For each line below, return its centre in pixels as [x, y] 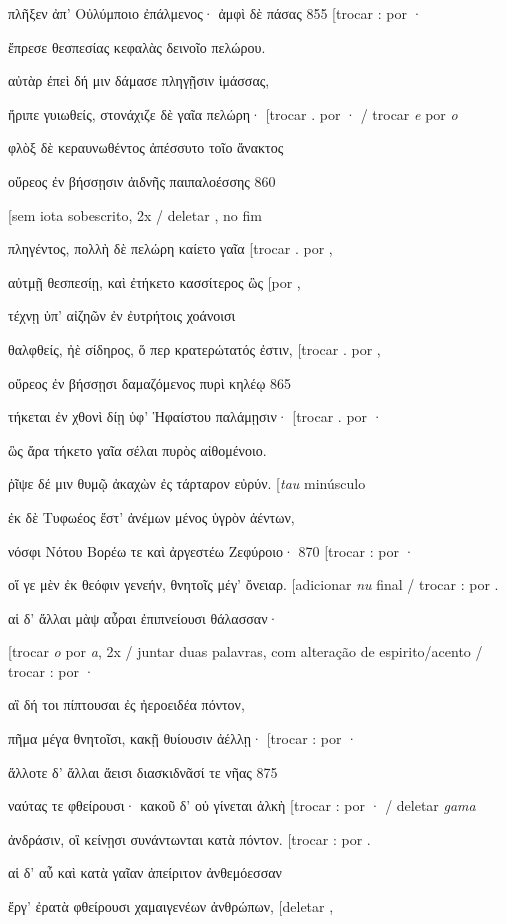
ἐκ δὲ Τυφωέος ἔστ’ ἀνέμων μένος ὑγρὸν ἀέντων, [151, 516]
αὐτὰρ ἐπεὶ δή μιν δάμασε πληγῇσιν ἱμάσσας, [139, 80]
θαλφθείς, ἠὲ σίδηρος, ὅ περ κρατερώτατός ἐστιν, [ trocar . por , [194, 348]
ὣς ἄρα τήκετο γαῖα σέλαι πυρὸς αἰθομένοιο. [137, 449]
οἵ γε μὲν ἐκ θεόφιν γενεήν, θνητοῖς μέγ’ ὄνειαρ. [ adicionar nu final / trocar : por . [253, 584]
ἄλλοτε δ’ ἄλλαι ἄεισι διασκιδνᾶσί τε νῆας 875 [143, 771]
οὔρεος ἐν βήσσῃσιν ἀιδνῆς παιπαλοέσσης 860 [142, 180]
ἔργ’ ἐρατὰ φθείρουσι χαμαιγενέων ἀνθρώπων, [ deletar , [171, 906]
